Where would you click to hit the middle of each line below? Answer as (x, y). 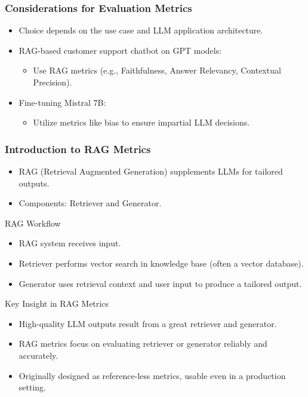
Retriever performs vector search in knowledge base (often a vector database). (161, 263)
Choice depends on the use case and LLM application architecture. (141, 30)
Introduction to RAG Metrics (78, 149)
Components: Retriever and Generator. (90, 203)
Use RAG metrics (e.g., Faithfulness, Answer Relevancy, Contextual (157, 70)
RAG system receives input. (70, 243)
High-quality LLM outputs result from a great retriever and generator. (148, 323)
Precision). (53, 82)
